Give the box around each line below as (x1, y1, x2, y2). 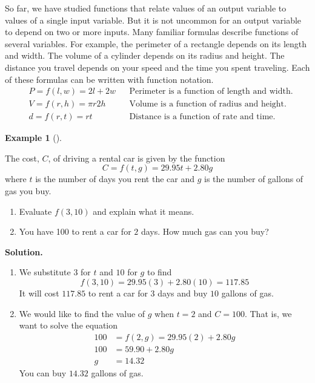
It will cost (19, 287, 59, 299)
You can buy (19, 366, 67, 379)
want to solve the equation (19, 319, 118, 332)
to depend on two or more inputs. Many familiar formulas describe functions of (5, 25, 299, 38)
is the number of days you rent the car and (35, 172, 194, 185)
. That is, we (244, 307, 292, 319)
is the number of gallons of (204, 172, 303, 185)
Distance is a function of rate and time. (129, 113, 276, 122)
